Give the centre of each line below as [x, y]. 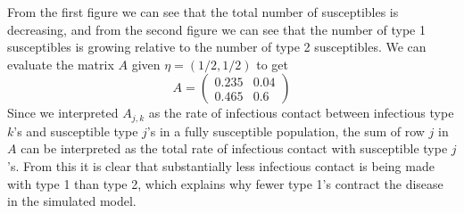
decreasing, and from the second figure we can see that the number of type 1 [216, 29]
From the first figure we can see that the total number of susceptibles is [203, 12]
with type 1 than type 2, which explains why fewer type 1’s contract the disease [225, 183]
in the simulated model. [72, 201]
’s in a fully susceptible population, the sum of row [286, 131]
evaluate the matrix [61, 64]
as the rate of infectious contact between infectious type [301, 113]
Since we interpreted [63, 113]
